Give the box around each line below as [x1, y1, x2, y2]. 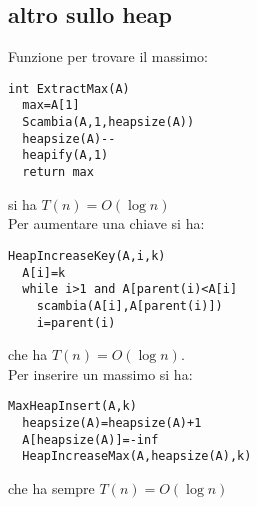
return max [22, 165, 94, 180]
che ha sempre [8, 478, 95, 499]
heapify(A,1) [22, 148, 109, 163]
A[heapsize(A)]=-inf [22, 432, 159, 447]
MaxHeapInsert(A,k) [8, 399, 137, 414]
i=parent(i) [36, 315, 116, 330]
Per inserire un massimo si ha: [8, 363, 193, 384]
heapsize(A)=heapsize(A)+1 [22, 416, 202, 431]
